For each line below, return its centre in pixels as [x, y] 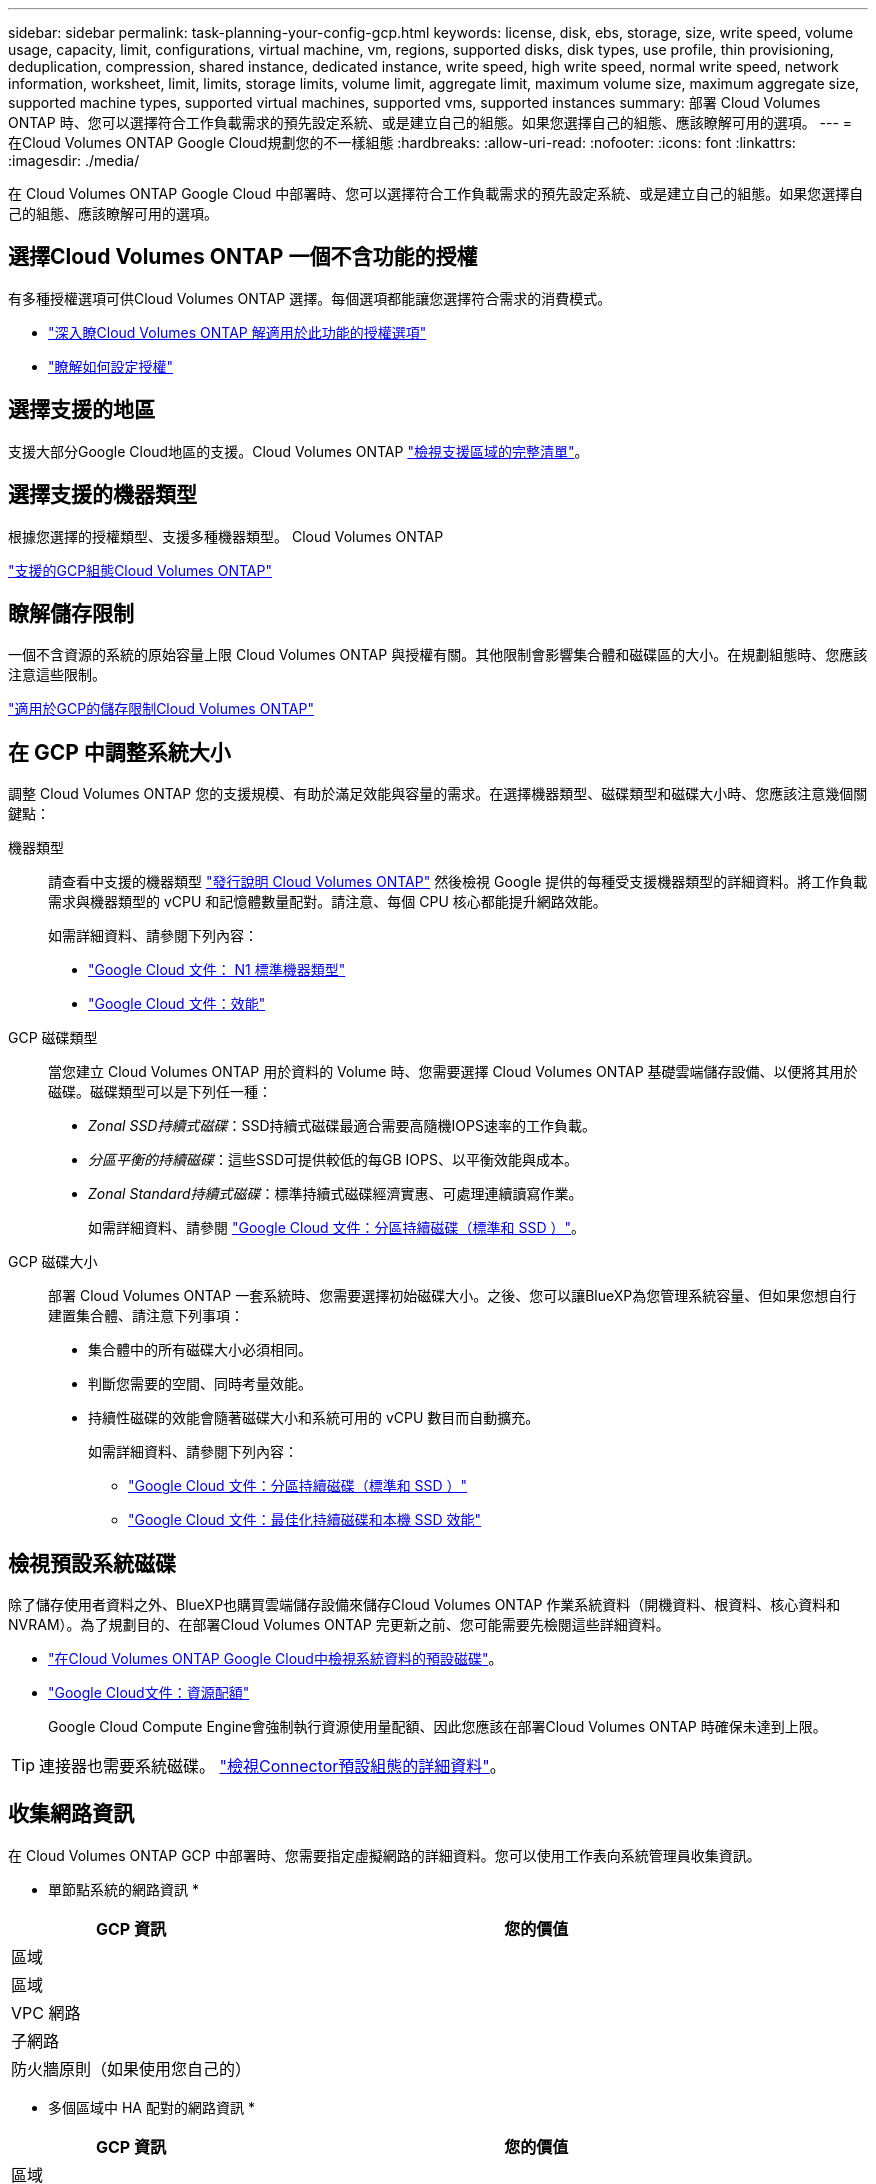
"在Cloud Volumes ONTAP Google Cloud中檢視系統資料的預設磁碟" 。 [275, 1659]
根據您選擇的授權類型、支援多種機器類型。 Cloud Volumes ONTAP [226, 536]
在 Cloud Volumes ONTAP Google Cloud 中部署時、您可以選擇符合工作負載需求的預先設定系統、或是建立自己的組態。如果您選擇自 [436, 193]
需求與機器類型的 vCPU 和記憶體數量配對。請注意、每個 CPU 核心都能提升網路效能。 [327, 902]
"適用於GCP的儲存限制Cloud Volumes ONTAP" [161, 709]
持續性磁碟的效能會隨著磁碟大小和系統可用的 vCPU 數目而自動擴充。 [314, 1418]
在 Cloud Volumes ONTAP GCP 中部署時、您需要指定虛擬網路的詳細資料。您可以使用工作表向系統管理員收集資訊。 [384, 1855]
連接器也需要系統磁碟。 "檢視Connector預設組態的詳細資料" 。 [272, 1766]
